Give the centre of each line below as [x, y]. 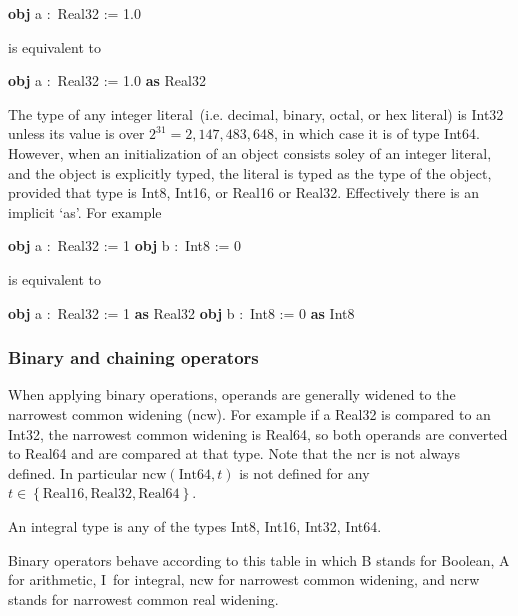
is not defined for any [304, 472]
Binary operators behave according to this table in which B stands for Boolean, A [259, 559]
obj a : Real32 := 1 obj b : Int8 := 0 [125, 245]
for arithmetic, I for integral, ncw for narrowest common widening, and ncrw [244, 579]
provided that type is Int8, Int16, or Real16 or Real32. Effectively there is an [244, 192]
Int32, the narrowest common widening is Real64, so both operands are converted [258, 433]
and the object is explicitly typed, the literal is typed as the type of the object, [250, 172]
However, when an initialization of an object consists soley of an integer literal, [250, 152]
